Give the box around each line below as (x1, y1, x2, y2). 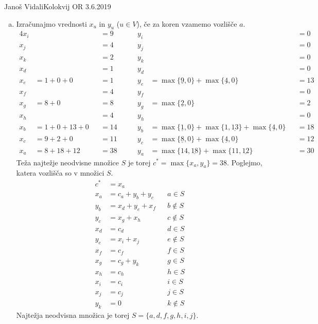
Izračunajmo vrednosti (16, 18, 87, 29)
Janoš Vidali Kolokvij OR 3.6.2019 (4, 1, 111, 11)
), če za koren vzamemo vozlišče (136, 18, 237, 29)
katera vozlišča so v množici (16, 167, 104, 178)
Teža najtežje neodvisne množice (16, 157, 119, 167)
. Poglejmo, (227, 157, 262, 167)
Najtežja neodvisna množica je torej (16, 309, 130, 320)
